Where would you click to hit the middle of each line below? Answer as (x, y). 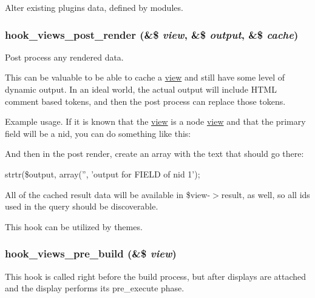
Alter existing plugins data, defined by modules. (94, 7)
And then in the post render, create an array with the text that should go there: (154, 154)
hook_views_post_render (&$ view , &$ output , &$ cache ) (152, 34)
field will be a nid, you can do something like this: (98, 133)
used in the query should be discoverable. (82, 206)
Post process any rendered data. (64, 57)
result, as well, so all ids (266, 194)
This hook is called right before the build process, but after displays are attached (156, 276)
